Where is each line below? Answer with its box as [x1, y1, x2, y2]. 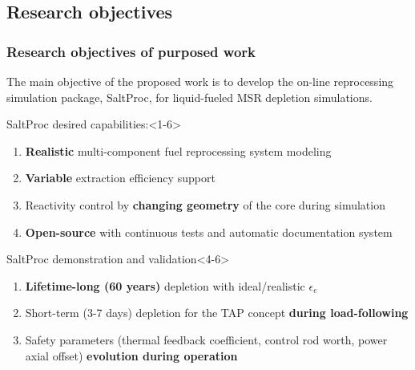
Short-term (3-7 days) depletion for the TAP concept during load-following [25, 304, 409, 321]
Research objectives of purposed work [6, 41, 256, 61]
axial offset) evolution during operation [25, 347, 238, 364]
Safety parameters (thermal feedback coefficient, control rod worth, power [25, 331, 388, 348]
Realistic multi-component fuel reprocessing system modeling [25, 142, 332, 159]
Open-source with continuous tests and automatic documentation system [25, 223, 393, 240]
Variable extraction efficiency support [25, 169, 216, 186]
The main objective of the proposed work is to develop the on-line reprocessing [6, 73, 394, 89]
